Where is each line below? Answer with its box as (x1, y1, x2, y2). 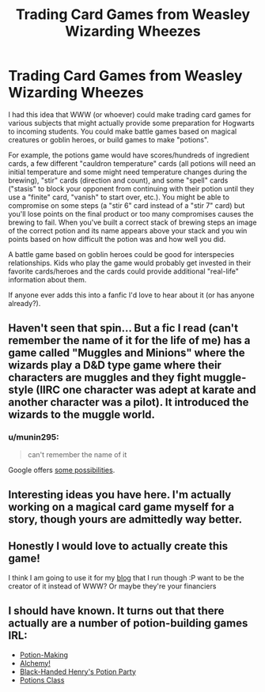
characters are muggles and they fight (8, 371, 202, 384)
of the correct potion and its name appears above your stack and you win (8, 225, 248, 235)
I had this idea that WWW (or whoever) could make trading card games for (8, 109, 252, 119)
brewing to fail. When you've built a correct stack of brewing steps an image (8, 217, 257, 227)
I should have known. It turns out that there (8, 604, 225, 618)
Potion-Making (19, 650, 69, 660)
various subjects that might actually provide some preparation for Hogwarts (8, 118, 255, 127)
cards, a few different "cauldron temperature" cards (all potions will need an (8, 158, 256, 168)
